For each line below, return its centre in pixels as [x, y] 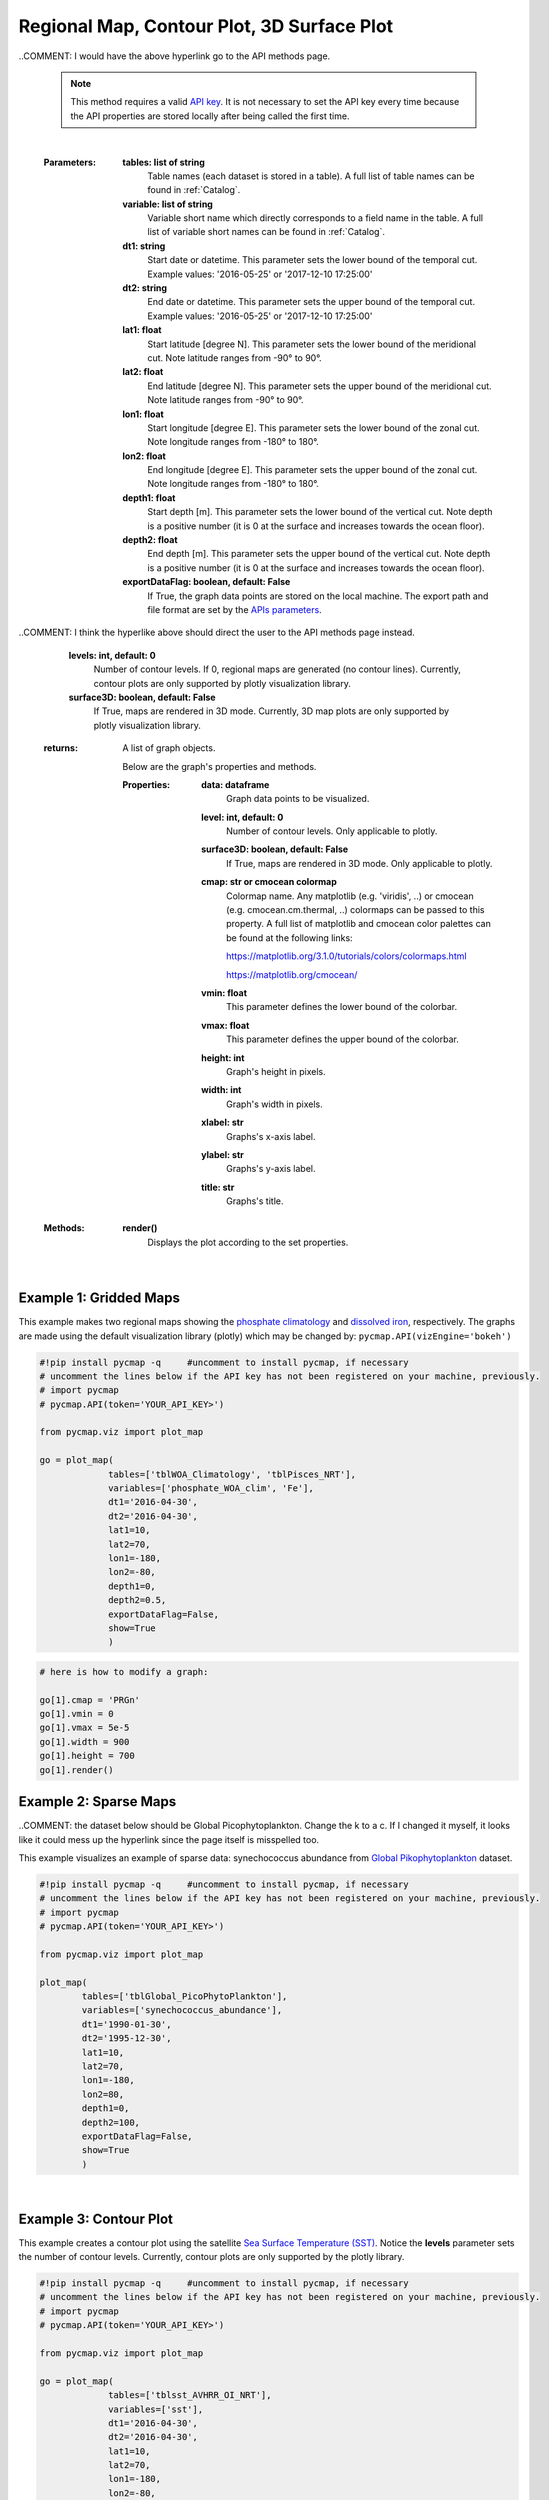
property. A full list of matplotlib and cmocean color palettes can [359, 924]
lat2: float [143, 372]
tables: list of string [163, 162]
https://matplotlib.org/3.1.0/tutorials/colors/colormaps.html [346, 956]
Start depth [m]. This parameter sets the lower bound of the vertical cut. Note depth [320, 512]
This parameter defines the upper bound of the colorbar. [342, 1039]
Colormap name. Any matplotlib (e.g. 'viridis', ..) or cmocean [350, 896]
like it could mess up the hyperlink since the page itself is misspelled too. [169, 1839]
